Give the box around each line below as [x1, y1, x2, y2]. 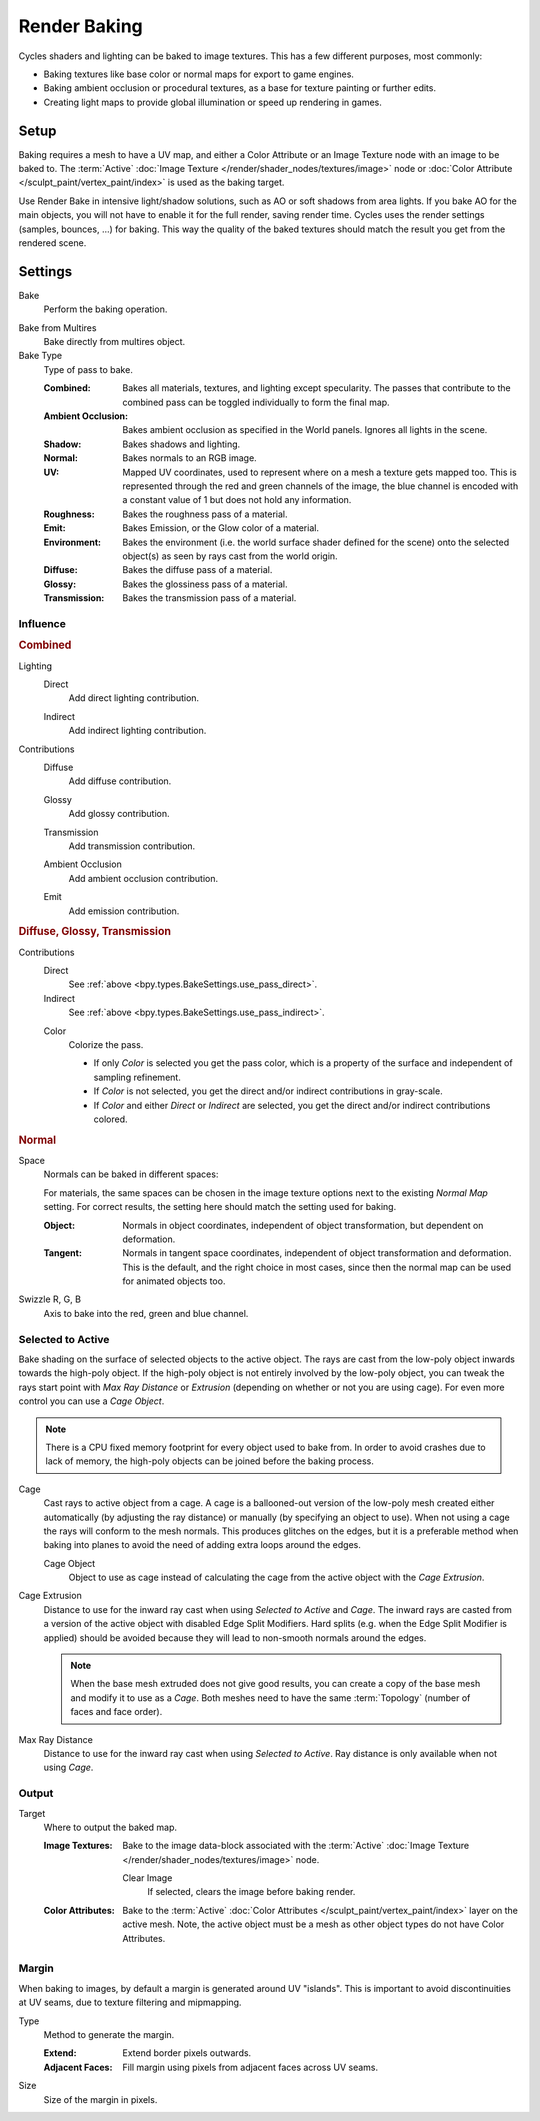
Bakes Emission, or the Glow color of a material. [122, 522, 320, 534]
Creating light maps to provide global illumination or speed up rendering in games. [43, 96, 382, 108]
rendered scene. [18, 236, 87, 249]
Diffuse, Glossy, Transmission [18, 925, 172, 939]
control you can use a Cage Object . [18, 1395, 165, 1407]
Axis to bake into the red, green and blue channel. [43, 1307, 249, 1319]
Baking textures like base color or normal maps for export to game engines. [43, 68, 355, 80]
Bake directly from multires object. [43, 336, 186, 348]
